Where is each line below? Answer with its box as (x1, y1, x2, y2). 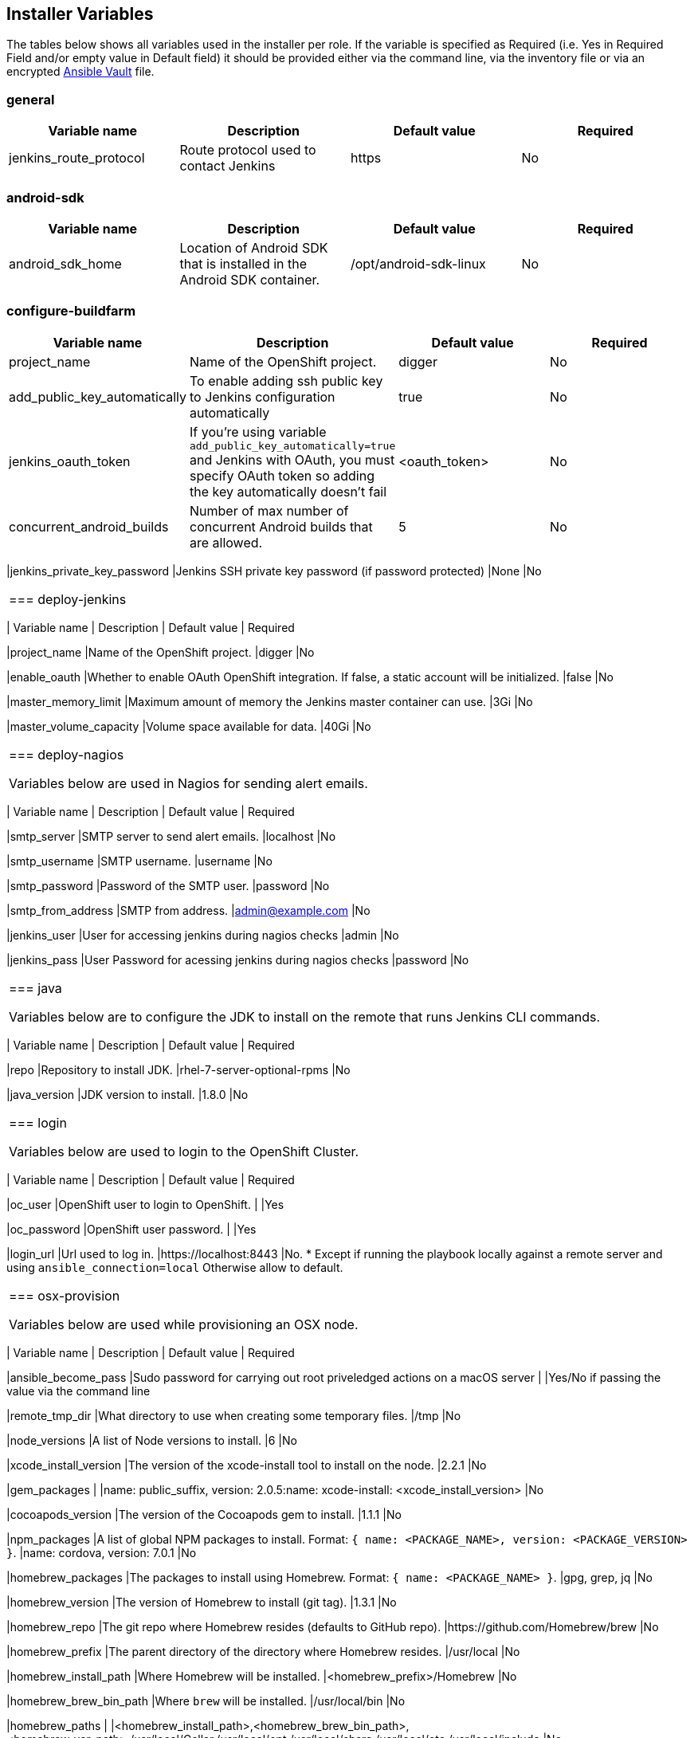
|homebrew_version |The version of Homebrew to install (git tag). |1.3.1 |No (6, 1595, 397, 1609)
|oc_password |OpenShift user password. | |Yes (6, 1222, 257, 1236)
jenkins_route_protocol (9, 150, 145, 167)
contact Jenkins (179, 158, 276, 175)
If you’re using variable (189, 423, 327, 440)
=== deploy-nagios (9, 746, 124, 763)
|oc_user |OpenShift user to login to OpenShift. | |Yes (6, 1197, 284, 1211)
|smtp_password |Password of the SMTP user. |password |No (6, 878, 330, 893)
